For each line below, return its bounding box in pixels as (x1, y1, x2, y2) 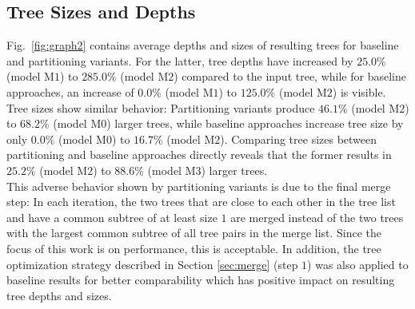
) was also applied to (307, 256, 409, 272)
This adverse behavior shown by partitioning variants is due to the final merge (6, 177, 391, 194)
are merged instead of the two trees (230, 208, 404, 225)
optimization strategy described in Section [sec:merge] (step (6, 256, 298, 272)
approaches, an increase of (6, 83, 134, 100)
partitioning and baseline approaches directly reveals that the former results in (6, 146, 392, 163)
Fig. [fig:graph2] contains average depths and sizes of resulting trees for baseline (6, 37, 399, 53)
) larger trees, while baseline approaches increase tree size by (106, 115, 404, 132)
